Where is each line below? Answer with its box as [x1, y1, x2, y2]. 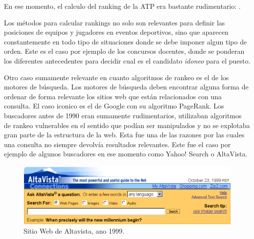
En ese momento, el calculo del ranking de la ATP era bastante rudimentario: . [4, 1, 241, 11]
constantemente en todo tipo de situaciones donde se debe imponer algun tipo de [4, 36, 247, 46]
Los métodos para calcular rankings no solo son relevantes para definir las [4, 17, 225, 27]
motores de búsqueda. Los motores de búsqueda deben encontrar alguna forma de [4, 82, 249, 92]
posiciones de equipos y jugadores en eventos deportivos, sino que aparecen [4, 27, 229, 37]
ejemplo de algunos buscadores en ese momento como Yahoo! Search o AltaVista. [4, 149, 248, 159]
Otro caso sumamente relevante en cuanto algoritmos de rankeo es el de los [4, 72, 229, 82]
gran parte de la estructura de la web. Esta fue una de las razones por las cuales [4, 130, 245, 140]
